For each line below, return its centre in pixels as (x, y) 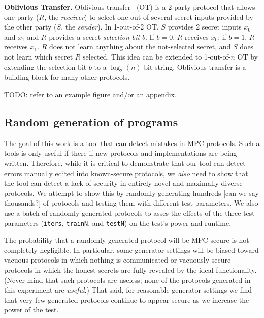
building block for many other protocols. (67, 77)
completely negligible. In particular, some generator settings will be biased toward (131, 250)
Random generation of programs (91, 121)
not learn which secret (39, 56)
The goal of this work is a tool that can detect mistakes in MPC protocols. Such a (132, 143)
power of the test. (31, 310)
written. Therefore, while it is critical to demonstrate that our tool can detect (125, 163)
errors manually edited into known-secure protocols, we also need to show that (126, 173)
